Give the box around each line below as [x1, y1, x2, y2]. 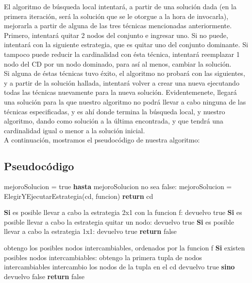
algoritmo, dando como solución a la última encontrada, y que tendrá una [4, 116, 223, 126]
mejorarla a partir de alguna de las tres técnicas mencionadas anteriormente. [4, 20, 232, 31]
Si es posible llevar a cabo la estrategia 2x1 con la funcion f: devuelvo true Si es [4, 207, 242, 217]
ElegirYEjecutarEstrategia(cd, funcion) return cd [4, 191, 153, 201]
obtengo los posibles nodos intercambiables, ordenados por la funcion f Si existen [4, 243, 245, 253]
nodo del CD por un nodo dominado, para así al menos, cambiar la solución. [4, 58, 232, 69]
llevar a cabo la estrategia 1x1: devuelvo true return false [4, 226, 177, 236]
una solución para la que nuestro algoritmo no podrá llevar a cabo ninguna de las [4, 96, 246, 106]
